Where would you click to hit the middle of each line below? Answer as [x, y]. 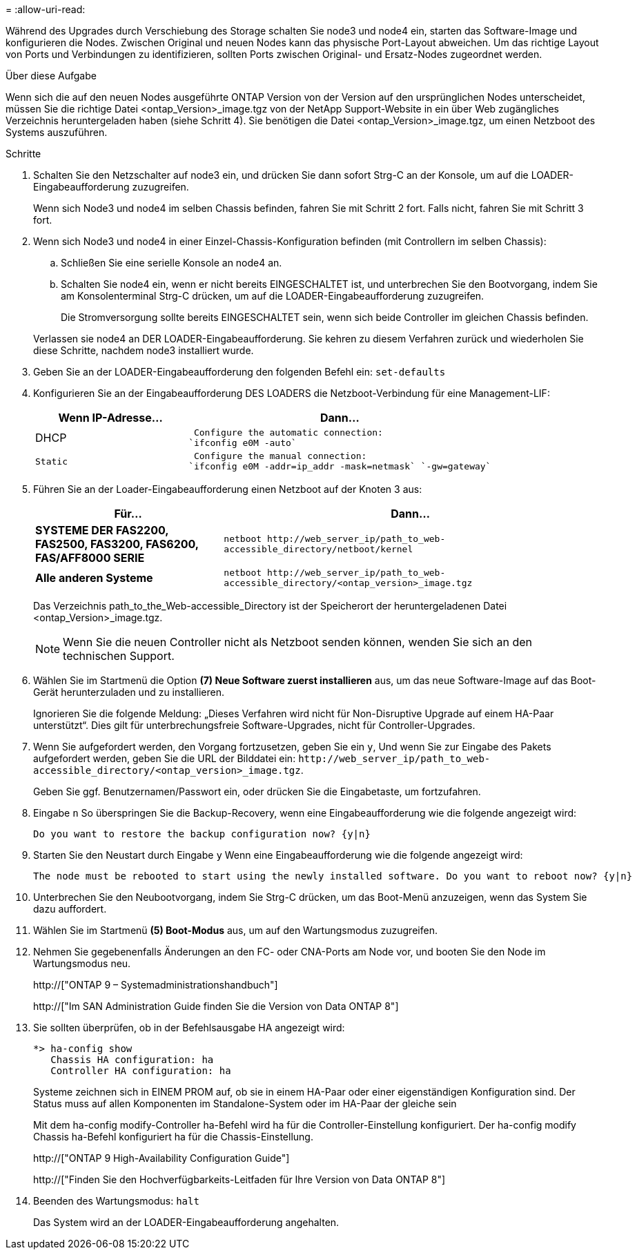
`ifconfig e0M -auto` [243, 443]
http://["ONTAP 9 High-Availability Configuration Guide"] [161, 1158]
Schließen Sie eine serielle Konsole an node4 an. [171, 263]
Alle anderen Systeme [94, 578]
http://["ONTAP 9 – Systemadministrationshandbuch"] [156, 985]
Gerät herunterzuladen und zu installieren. [129, 692]
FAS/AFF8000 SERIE [90, 558]
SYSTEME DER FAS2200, [102, 530]
